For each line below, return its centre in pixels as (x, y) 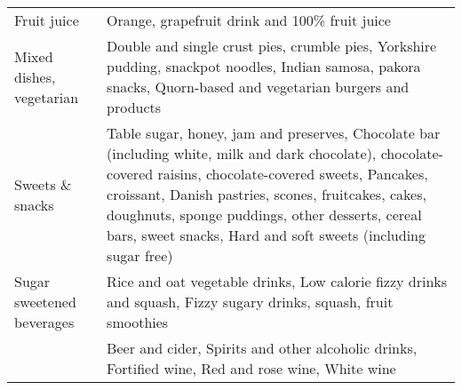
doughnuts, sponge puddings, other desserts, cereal (264, 215)
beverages (44, 322)
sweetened (45, 302)
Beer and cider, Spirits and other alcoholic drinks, (262, 348)
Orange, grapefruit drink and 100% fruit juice (249, 20)
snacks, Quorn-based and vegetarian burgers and (258, 87)
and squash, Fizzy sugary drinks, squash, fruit (250, 302)
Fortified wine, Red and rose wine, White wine (251, 368)
